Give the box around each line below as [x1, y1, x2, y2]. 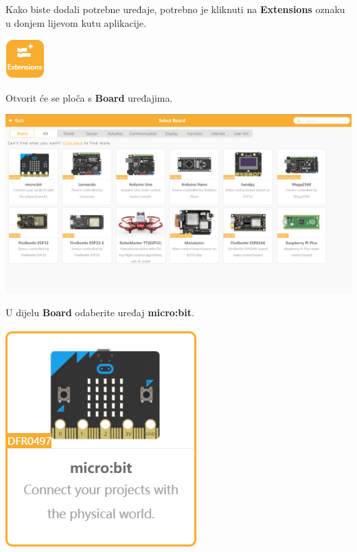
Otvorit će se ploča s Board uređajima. [5, 90, 173, 104]
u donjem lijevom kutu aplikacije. [5, 15, 146, 30]
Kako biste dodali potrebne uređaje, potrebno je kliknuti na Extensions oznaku [5, 2, 345, 16]
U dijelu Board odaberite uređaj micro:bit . [5, 305, 194, 320]
